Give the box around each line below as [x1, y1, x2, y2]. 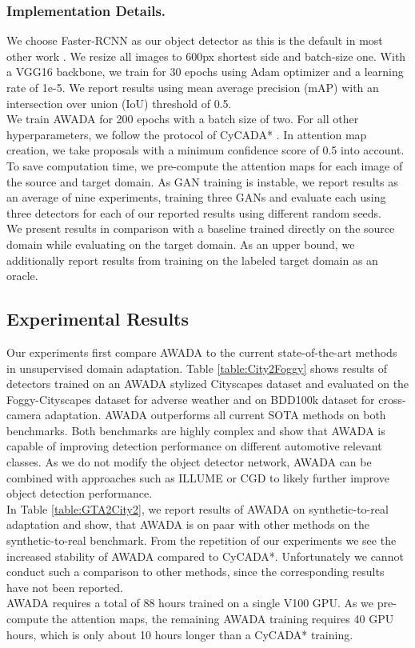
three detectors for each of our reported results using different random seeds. [6, 204, 382, 221]
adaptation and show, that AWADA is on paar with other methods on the [6, 516, 369, 533]
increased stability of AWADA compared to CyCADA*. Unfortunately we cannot [6, 547, 404, 564]
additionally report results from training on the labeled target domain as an [6, 251, 378, 268]
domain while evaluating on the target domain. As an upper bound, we [6, 235, 355, 252]
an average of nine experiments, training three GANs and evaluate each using [6, 189, 386, 206]
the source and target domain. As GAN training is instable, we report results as [6, 173, 398, 190]
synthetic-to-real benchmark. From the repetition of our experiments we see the [6, 532, 397, 549]
